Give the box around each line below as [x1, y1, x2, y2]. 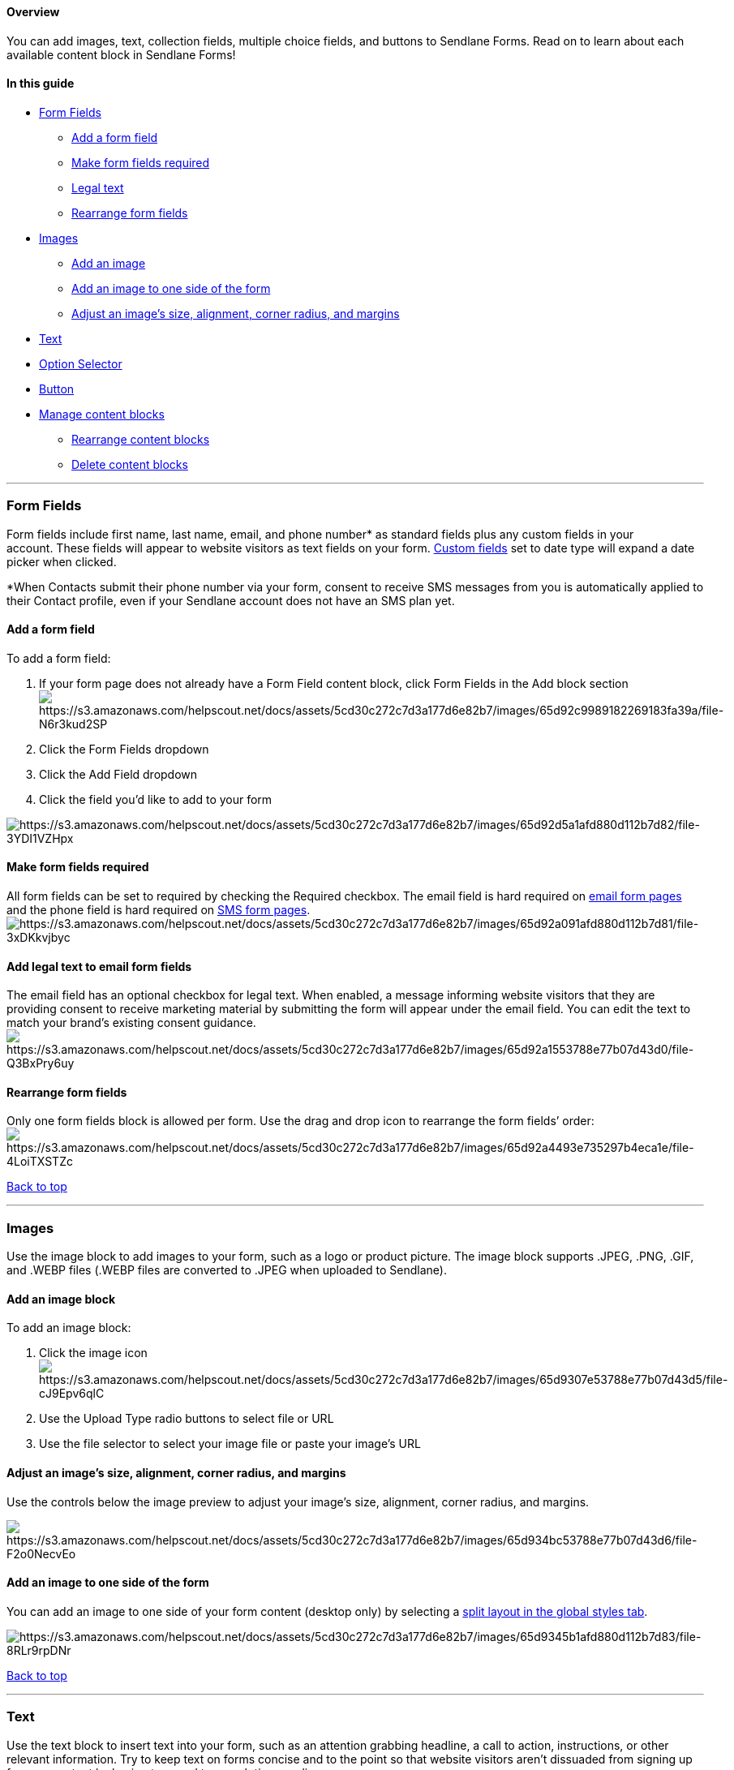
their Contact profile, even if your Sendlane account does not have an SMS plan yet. [6, 593, 455, 608]
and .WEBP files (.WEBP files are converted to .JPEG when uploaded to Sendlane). [6, 1263, 447, 1278]
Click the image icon [39, 1346, 148, 1360]
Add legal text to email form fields [6, 959, 192, 973]
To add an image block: [6, 1321, 131, 1335]
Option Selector [39, 356, 122, 371]
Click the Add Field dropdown [39, 767, 198, 781]
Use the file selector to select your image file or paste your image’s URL [39, 1437, 421, 1451]
